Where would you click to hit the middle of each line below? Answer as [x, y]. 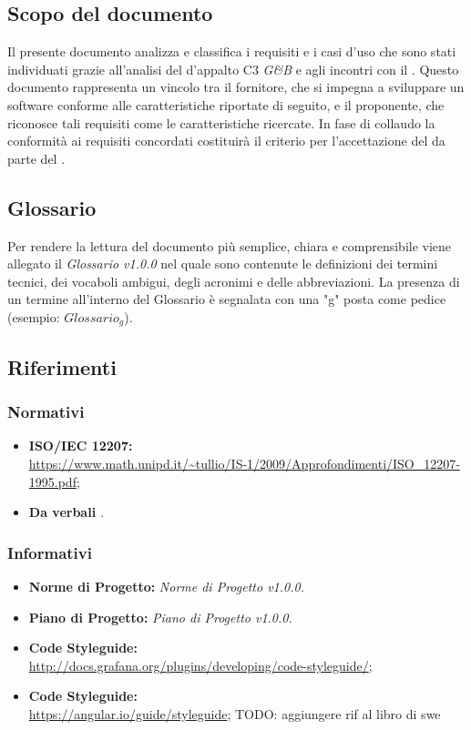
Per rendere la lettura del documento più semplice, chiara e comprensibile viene [230, 245]
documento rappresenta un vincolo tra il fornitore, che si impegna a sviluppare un [236, 87]
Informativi [50, 552]
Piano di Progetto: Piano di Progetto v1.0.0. [160, 617]
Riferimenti [62, 366]
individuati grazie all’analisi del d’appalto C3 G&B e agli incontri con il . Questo [233, 69]
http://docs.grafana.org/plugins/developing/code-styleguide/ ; [200, 665]
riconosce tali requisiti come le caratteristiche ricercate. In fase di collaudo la [221, 122]
